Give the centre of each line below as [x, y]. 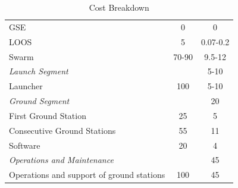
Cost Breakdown [119, 7]
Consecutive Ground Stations [62, 130]
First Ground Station [48, 115]
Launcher [26, 86]
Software [25, 145]
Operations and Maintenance [61, 160]
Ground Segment [39, 101]
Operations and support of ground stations [87, 175]
